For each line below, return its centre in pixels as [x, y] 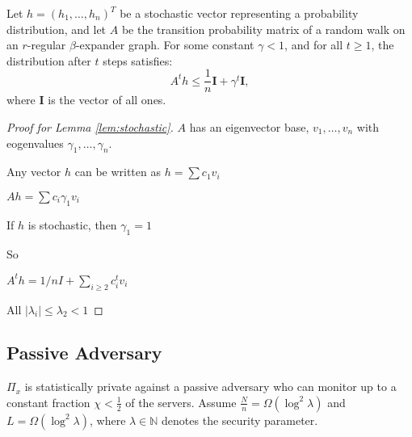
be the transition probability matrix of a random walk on [263, 29]
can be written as [118, 172]
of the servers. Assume [181, 402]
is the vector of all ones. [107, 100]
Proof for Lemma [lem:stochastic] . [90, 127]
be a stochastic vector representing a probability [239, 13]
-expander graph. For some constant [165, 45]
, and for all [314, 45]
